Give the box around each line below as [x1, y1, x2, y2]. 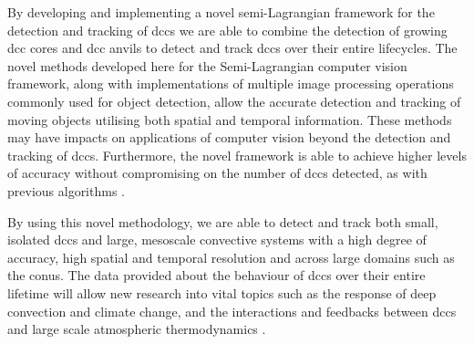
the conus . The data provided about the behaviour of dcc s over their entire [7, 266, 426, 285]
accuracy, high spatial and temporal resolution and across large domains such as [7, 247, 455, 266]
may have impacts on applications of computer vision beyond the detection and [7, 128, 451, 147]
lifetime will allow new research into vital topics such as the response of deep [7, 283, 437, 302]
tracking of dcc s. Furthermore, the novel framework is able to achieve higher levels [7, 145, 467, 164]
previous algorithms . [7, 181, 125, 200]
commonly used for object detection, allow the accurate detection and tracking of [7, 91, 461, 110]
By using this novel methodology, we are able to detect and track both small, [7, 212, 438, 231]
